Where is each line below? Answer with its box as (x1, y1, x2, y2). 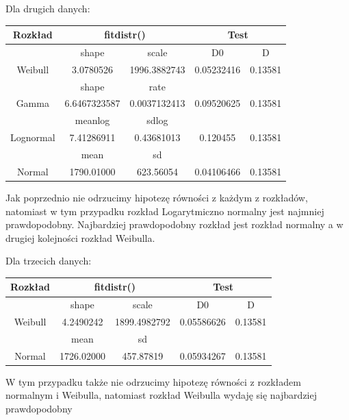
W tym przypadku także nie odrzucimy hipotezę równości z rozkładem (5, 374, 301, 388)
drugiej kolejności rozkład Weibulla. (5, 230, 155, 245)
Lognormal (10, 130, 55, 145)
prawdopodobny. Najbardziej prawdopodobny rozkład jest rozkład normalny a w (5, 217, 344, 232)
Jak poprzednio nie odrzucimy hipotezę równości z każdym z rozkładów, (5, 190, 308, 204)
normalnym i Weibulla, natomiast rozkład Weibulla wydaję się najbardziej (5, 388, 317, 402)
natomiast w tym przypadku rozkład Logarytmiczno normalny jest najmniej (5, 203, 324, 218)
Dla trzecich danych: (5, 254, 92, 268)
